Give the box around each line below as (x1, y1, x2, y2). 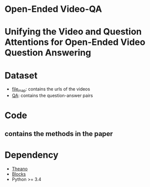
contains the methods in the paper (4, 130, 113, 138)
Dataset (4, 70, 38, 81)
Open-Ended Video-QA (4, 3, 102, 15)
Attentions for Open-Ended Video (4, 37, 146, 48)
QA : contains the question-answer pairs (11, 93, 93, 98)
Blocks (11, 171, 26, 177)
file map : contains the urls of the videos (11, 86, 90, 93)
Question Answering (4, 47, 91, 58)
